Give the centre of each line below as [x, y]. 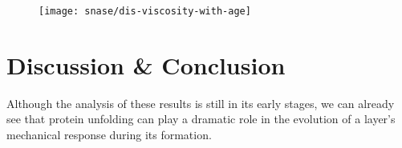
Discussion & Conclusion [146, 64]
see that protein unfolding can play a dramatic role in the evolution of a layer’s [201, 119]
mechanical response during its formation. [109, 134]
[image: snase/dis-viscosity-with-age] [145, 11]
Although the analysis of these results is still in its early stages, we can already [201, 103]
